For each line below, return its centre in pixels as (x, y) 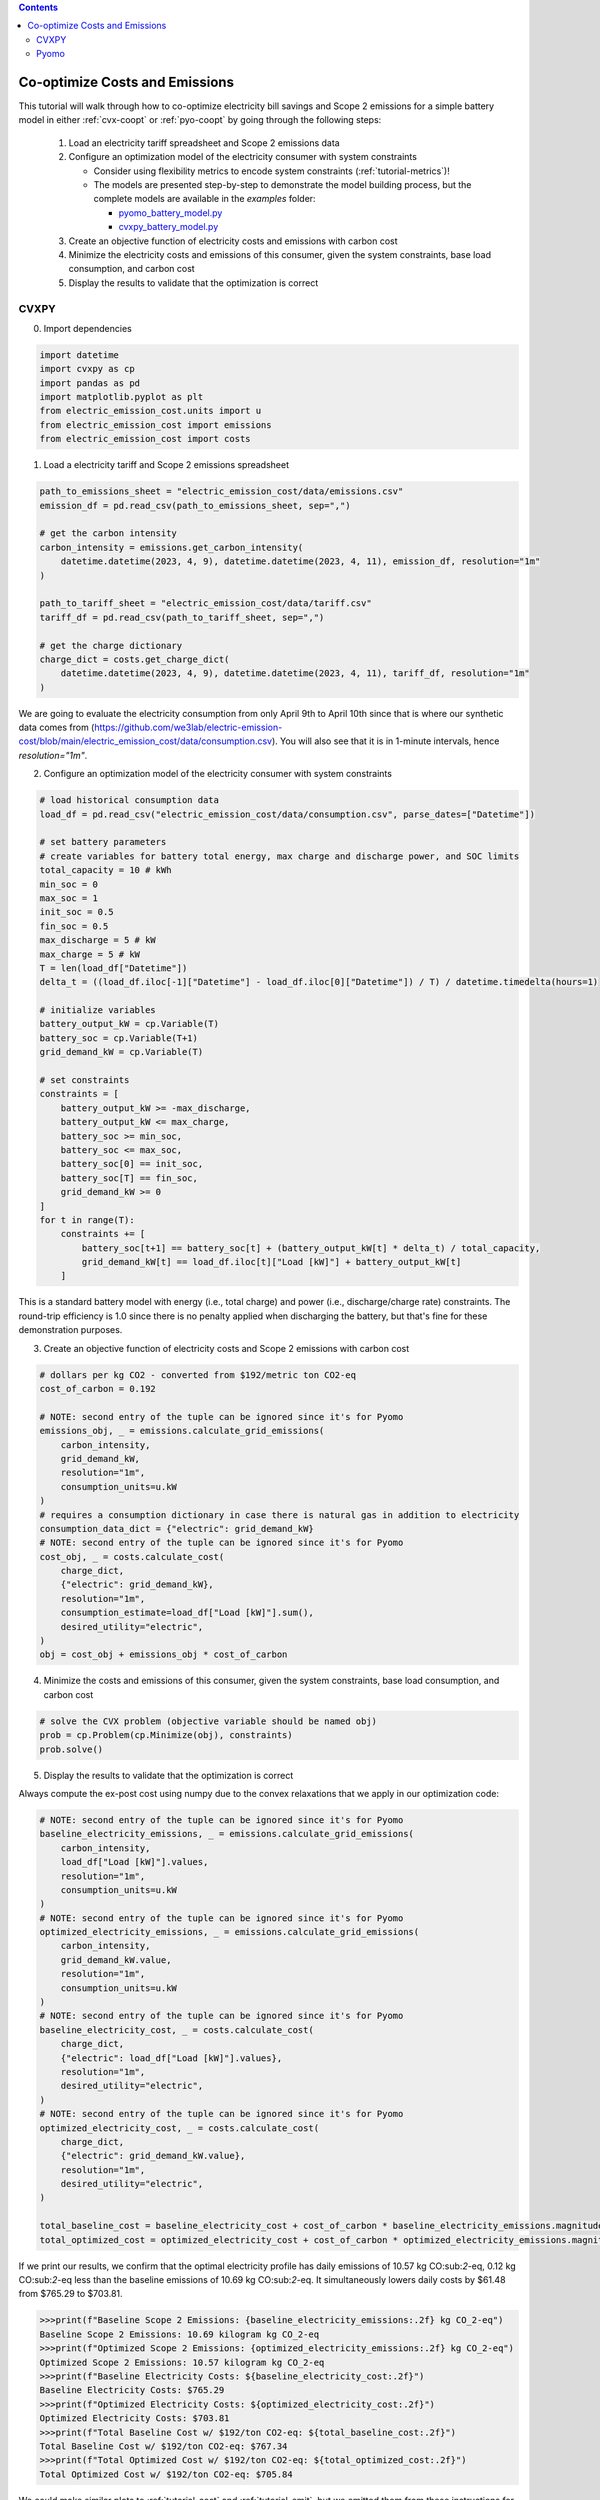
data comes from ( (56, 727)
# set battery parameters (103, 842)
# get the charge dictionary (111, 645)
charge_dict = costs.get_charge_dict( (134, 659)
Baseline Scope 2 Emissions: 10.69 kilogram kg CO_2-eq (179, 2334)
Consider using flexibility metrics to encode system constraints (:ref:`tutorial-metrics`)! (271, 171)
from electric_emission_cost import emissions (155, 424)
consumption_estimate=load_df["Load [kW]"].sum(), (187, 1613)
